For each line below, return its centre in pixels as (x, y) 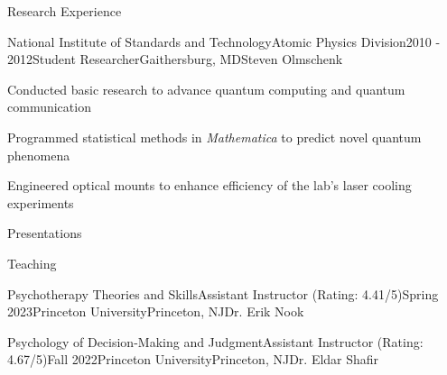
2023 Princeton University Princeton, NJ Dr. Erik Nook (156, 311)
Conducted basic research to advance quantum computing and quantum (206, 89)
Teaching (32, 263)
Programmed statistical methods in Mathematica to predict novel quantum (214, 137)
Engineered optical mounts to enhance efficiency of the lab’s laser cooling (210, 185)
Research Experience (65, 11)
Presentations (45, 233)
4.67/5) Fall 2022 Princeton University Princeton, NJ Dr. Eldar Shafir (193, 359)
